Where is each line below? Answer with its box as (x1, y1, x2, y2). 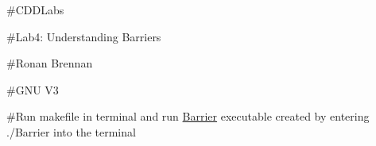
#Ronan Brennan (6, 55, 93, 71)
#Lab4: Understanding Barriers (6, 28, 161, 44)
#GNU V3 (6, 81, 59, 98)
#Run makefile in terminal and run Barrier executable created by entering (6, 108, 370, 125)
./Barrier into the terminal (6, 123, 136, 140)
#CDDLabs (6, 2, 64, 17)
